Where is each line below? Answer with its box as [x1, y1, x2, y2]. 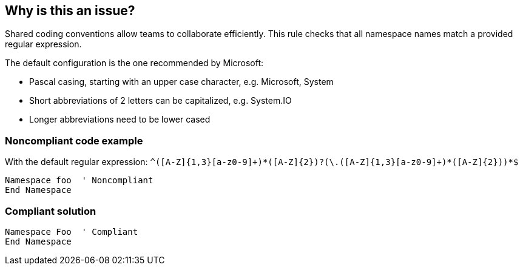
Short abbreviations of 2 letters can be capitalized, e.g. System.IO [29, 95, 292, 106]
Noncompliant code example [5, 134, 143, 147]
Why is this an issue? [5, 3, 135, 18]
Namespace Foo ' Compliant [5, 226, 138, 237]
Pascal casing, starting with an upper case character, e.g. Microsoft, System [29, 76, 334, 87]
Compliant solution [5, 204, 96, 217]
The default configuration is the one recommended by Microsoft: [5, 58, 264, 69]
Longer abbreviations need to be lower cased [29, 114, 211, 125]
